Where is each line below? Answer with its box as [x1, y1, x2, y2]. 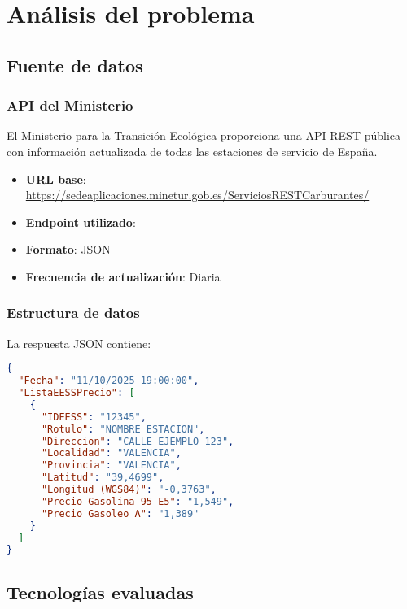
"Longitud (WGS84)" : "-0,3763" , [41, 484, 217, 496]
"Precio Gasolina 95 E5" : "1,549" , [41, 495, 234, 507]
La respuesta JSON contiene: [7, 334, 151, 351]
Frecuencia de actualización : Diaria [25, 268, 221, 285]
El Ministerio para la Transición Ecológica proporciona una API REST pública [7, 127, 401, 144]
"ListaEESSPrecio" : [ [18, 387, 135, 399]
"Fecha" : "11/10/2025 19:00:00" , [18, 375, 199, 387]
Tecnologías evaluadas [7, 579, 194, 604]
